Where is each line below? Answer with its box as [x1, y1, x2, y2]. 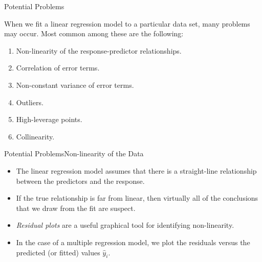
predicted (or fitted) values [16, 247, 100, 257]
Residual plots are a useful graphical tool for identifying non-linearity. [16, 220, 234, 230]
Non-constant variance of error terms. [16, 79, 134, 90]
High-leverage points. [16, 114, 82, 125]
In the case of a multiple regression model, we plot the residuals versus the [16, 236, 250, 247]
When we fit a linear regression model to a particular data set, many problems [4, 18, 250, 29]
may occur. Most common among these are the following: [4, 28, 184, 39]
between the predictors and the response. [16, 175, 145, 186]
